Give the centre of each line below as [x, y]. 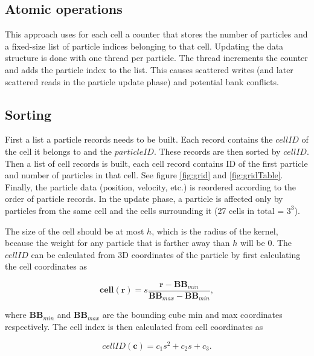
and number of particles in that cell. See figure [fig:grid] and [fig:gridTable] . [144, 175]
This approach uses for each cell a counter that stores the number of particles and [156, 34]
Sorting [28, 114]
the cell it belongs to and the [59, 151]
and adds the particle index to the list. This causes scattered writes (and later [149, 69]
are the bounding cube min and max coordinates [192, 315]
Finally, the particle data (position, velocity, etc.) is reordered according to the [151, 186]
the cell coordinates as [46, 266]
